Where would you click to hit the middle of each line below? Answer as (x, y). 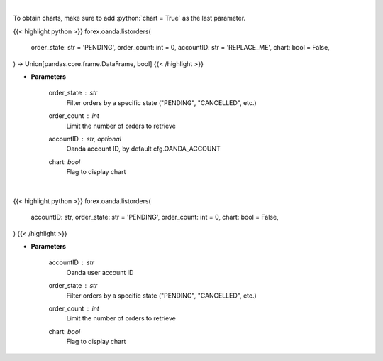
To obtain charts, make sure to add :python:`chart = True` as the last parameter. (129, 18)
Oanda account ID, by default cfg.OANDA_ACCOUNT (144, 149)
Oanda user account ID (100, 272)
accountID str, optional (85, 139)
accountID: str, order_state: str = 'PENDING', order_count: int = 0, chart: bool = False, (155, 217)
